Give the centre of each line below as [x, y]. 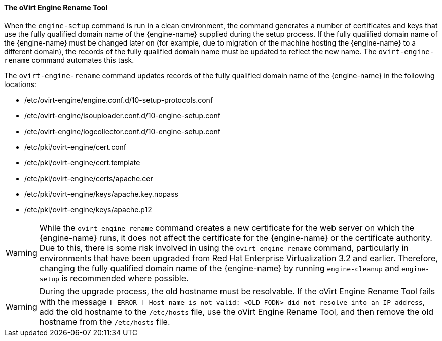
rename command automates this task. [69, 60]
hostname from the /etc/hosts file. [105, 322]
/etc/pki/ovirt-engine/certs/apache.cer [89, 178]
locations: [20, 84]
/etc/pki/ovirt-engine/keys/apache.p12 [88, 209]
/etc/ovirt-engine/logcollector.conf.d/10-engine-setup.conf [122, 131]
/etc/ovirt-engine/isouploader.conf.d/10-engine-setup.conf [122, 115]
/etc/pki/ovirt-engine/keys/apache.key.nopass [101, 194]
